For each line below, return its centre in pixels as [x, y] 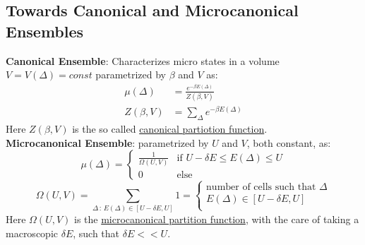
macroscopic [32, 233]
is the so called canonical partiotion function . [170, 129]
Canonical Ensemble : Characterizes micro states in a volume [143, 60]
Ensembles [45, 31]
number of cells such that [261, 187]
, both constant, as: [289, 142]
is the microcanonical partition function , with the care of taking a [217, 219]
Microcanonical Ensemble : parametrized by [107, 142]
